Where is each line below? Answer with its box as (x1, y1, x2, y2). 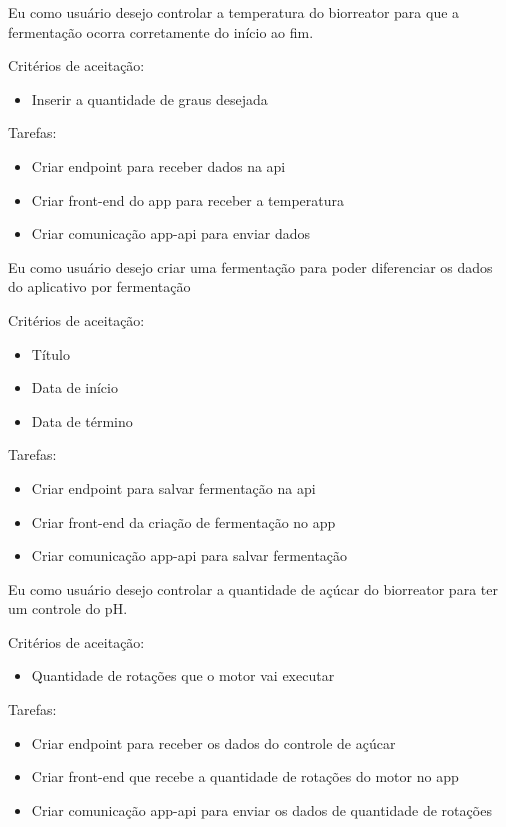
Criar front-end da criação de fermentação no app (31, 511, 336, 532)
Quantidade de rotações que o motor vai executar (31, 665, 335, 686)
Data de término (31, 410, 133, 431)
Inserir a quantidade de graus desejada (31, 88, 268, 109)
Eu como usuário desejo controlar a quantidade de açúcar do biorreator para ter (8, 578, 498, 599)
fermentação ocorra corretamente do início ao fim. (8, 21, 314, 42)
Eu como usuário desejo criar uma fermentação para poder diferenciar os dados (8, 256, 493, 277)
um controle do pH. (8, 598, 128, 619)
